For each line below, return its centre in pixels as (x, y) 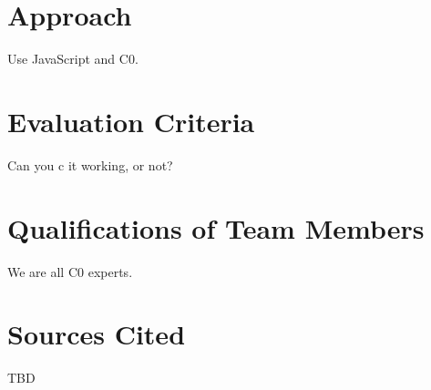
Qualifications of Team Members (216, 227)
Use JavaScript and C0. (73, 59)
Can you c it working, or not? (90, 164)
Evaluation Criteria (131, 121)
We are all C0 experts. (70, 271)
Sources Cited (97, 334)
